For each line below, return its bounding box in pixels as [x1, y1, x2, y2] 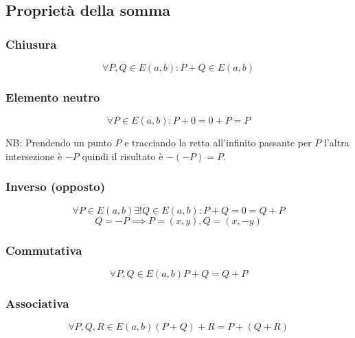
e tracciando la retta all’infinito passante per [124, 135, 312, 150]
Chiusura [5, 35, 57, 52]
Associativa [5, 294, 69, 311]
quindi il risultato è [82, 148, 163, 163]
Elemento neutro [5, 88, 100, 105]
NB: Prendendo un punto [5, 135, 112, 150]
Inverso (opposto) [5, 178, 105, 195]
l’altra [324, 135, 350, 150]
